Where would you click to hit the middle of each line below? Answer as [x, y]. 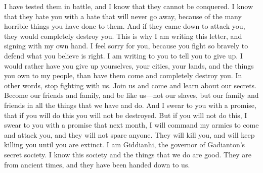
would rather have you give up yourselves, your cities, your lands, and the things [129, 65]
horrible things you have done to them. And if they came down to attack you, [125, 26]
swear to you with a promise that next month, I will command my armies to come [131, 125]
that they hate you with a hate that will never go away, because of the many [123, 16]
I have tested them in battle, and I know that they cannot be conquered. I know [129, 6]
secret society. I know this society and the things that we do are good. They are [128, 154]
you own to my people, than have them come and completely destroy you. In [123, 75]
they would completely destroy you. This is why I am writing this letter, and [123, 36]
